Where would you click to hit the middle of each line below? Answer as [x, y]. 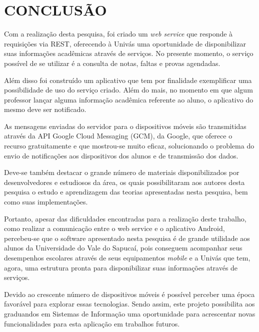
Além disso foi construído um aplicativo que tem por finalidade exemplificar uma [128, 80]
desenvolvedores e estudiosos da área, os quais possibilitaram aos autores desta [124, 182]
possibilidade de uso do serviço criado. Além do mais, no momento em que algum [128, 90]
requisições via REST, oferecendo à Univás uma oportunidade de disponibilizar [125, 43]
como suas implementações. [46, 202]
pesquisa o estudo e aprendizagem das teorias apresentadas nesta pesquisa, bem [126, 192]
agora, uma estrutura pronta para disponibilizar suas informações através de [121, 267]
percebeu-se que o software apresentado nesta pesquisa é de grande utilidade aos [127, 238]
